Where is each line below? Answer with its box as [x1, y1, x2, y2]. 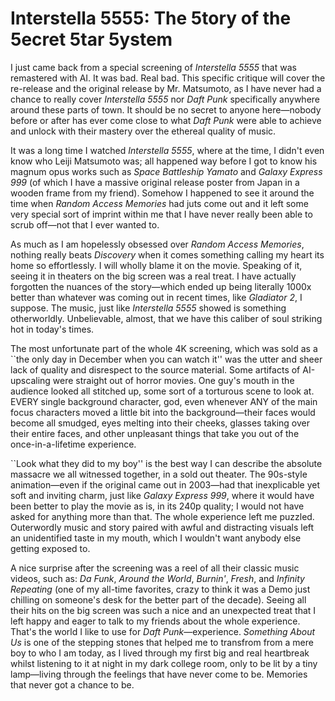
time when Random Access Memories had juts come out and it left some [10, 197, 309, 209]
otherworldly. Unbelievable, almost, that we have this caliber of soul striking [10, 312, 323, 324]
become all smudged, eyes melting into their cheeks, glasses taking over [10, 417, 310, 429]
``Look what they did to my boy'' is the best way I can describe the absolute [10, 457, 323, 469]
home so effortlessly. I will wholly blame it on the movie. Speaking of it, [10, 259, 303, 271]
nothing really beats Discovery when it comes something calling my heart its [10, 248, 325, 261]
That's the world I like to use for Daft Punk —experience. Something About [10, 625, 316, 637]
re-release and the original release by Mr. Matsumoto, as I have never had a [10, 82, 322, 94]
